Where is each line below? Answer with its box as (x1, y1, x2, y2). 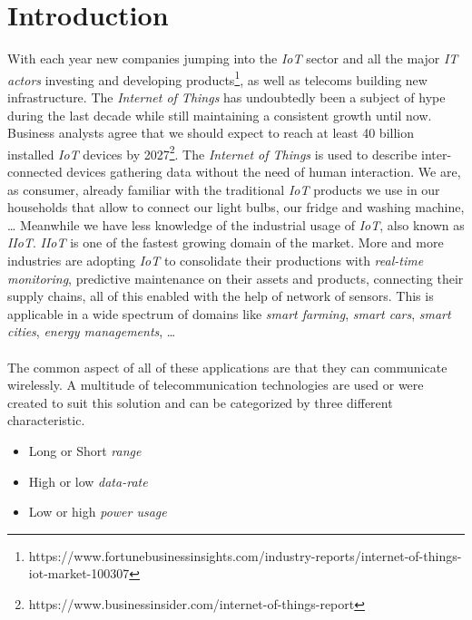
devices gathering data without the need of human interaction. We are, (66, 162, 461, 180)
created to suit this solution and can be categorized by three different (7, 392, 393, 412)
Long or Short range (28, 441, 142, 460)
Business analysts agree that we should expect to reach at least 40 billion (7, 123, 414, 142)
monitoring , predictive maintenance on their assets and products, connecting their (7, 268, 464, 287)
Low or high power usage (28, 502, 167, 521)
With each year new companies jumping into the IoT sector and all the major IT (7, 49, 458, 68)
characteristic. (7, 411, 85, 430)
